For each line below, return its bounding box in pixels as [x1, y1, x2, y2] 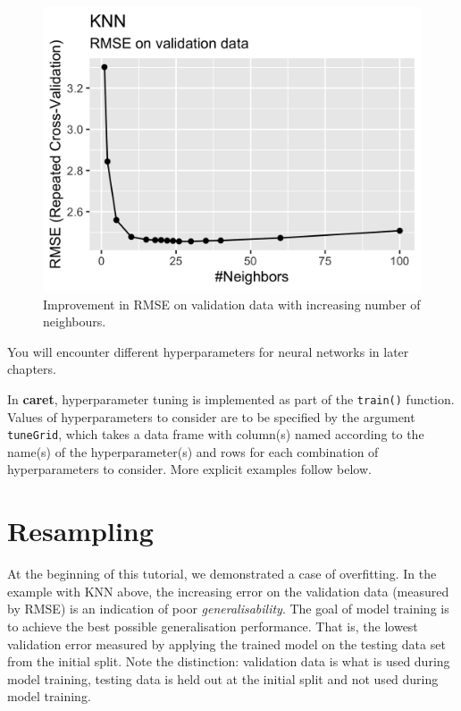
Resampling [7, 512, 154, 549]
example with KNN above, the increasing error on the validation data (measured [7, 581, 449, 600]
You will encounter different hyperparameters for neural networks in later [7, 342, 409, 360]
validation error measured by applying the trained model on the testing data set [7, 634, 446, 653]
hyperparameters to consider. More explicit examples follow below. [7, 460, 372, 478]
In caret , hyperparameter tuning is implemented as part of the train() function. [7, 389, 455, 408]
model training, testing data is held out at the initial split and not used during [7, 669, 439, 688]
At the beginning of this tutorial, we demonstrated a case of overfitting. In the [7, 564, 437, 583]
